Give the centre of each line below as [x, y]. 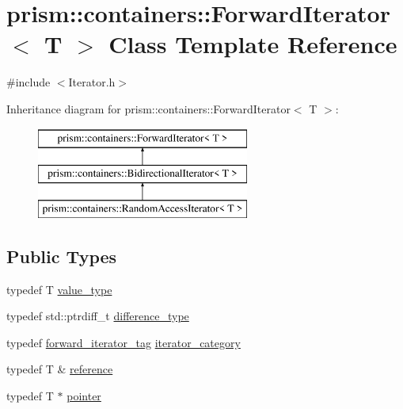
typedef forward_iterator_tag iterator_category [124, 342]
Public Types [62, 256]
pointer [84, 396]
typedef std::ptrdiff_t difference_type [98, 316]
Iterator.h [92, 82]
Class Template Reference [253, 44]
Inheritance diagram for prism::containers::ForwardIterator [148, 108]
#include [29, 82]
